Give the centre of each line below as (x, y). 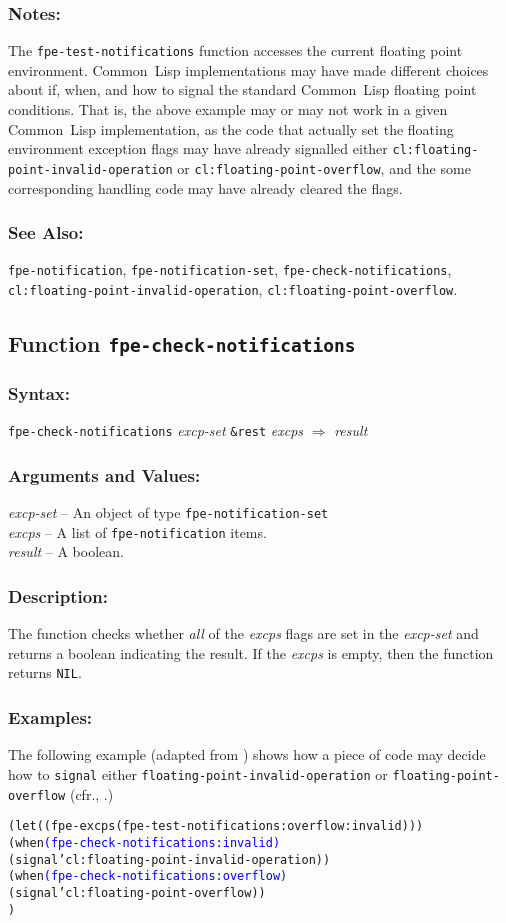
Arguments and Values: (104, 474)
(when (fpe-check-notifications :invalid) (144, 842)
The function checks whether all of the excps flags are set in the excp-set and (243, 633)
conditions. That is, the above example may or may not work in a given (228, 109)
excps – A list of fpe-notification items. (137, 531)
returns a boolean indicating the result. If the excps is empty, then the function (251, 652)
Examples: (50, 717)
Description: (58, 595)
